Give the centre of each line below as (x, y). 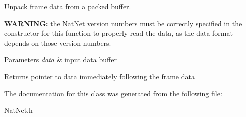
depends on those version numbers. (58, 43)
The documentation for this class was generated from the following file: (113, 93)
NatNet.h (18, 110)
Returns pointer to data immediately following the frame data (99, 76)
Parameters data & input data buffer (60, 60)
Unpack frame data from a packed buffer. (68, 6)
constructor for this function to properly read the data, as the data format (118, 33)
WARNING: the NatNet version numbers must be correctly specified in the (123, 23)
